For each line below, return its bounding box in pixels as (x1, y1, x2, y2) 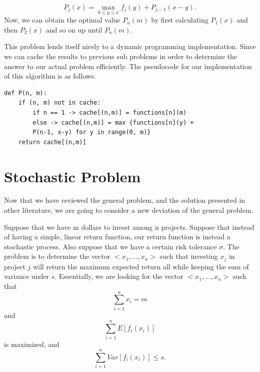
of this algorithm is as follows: (4, 71, 96, 81)
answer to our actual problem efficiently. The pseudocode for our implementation (4, 61, 252, 71)
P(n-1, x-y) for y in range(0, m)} (32, 129, 151, 136)
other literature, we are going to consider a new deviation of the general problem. (4, 205, 253, 215)
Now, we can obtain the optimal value (4, 15, 120, 25)
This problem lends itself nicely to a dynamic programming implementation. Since (4, 41, 256, 52)
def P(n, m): (4, 89, 47, 97)
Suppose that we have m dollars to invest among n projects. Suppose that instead (4, 221, 254, 232)
